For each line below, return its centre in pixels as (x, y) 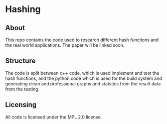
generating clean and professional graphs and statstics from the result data (83, 83)
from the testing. (22, 89)
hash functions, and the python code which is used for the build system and (84, 78)
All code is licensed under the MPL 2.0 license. (54, 117)
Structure (21, 61)
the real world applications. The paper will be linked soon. (65, 45)
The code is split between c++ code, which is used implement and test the (82, 73)
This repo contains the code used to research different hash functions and (82, 40)
